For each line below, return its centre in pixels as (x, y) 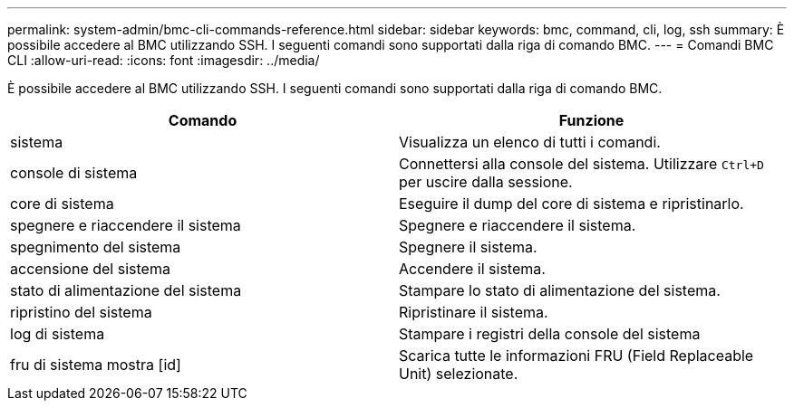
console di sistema (74, 173)
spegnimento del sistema (96, 247)
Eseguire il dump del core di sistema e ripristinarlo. (571, 204)
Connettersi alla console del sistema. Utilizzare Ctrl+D (581, 164)
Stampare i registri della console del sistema (550, 334)
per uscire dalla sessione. (486, 182)
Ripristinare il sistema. (474, 312)
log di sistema (58, 334)
